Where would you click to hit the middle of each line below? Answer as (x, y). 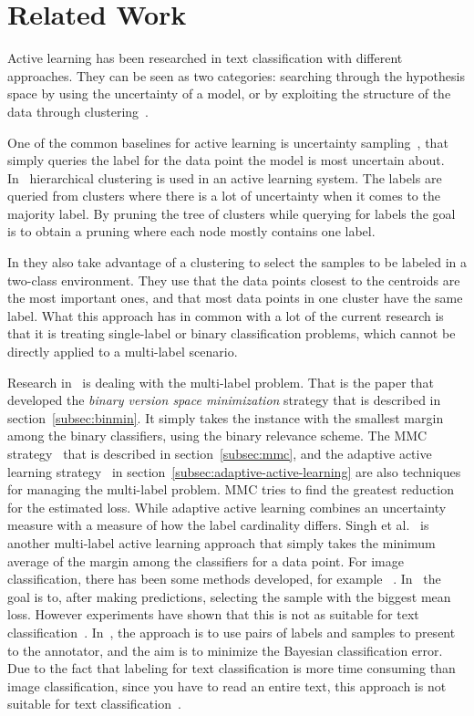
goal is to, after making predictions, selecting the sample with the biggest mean (229, 596)
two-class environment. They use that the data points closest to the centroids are (234, 280)
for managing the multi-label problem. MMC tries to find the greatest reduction (231, 489)
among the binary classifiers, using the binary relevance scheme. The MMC (217, 436)
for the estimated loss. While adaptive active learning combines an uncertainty (227, 507)
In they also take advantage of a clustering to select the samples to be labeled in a (237, 262)
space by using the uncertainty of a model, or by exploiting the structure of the (229, 93)
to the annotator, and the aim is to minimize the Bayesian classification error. (225, 650)
